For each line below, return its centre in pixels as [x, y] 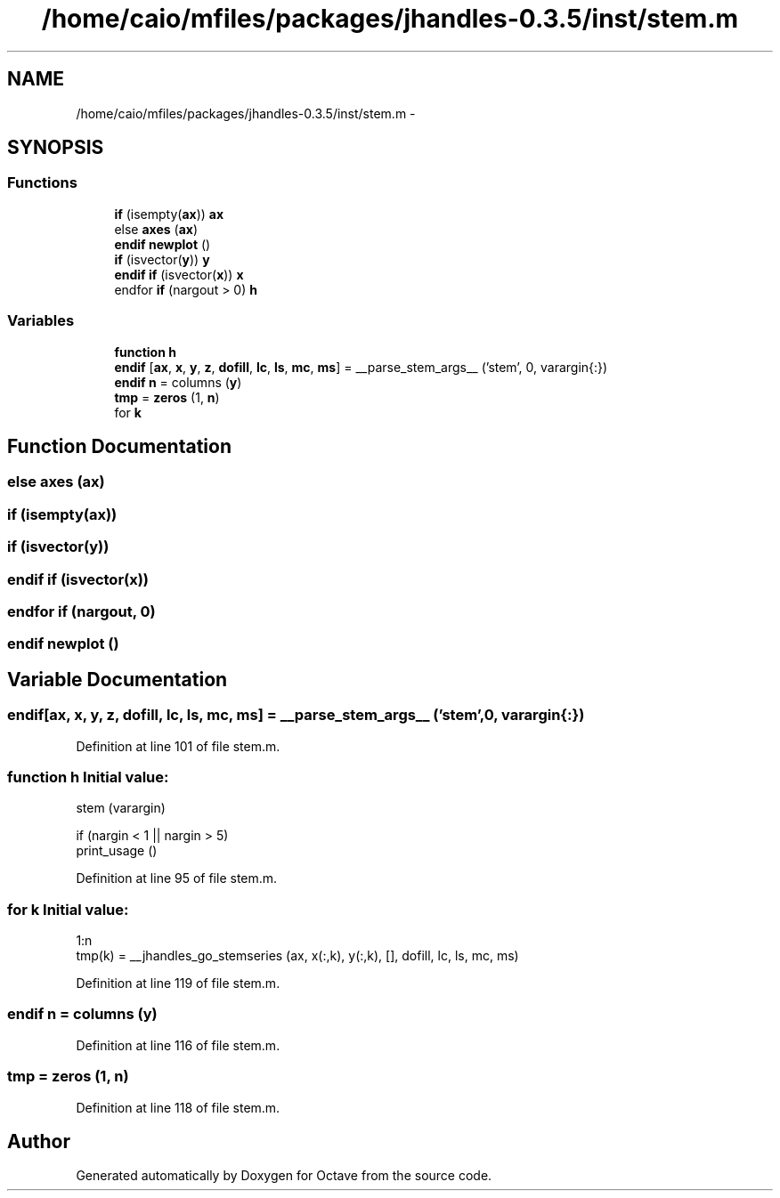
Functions [42, 183]
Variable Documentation [118, 679]
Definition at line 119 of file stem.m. [178, 983]
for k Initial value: [68, 909]
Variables [41, 321]
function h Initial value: [88, 777]
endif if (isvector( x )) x [179, 274]
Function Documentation [119, 446]
